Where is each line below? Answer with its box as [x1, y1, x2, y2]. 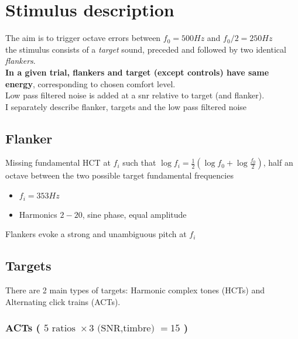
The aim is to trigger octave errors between [5, 32, 161, 44]
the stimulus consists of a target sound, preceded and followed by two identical [5, 43, 286, 55]
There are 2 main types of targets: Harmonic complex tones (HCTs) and [5, 283, 265, 296]
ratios [52, 324, 76, 334]
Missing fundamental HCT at [5, 156, 111, 169]
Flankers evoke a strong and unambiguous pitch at [5, 228, 187, 240]
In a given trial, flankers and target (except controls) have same [5, 66, 269, 78]
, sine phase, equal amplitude [82, 208, 187, 220]
